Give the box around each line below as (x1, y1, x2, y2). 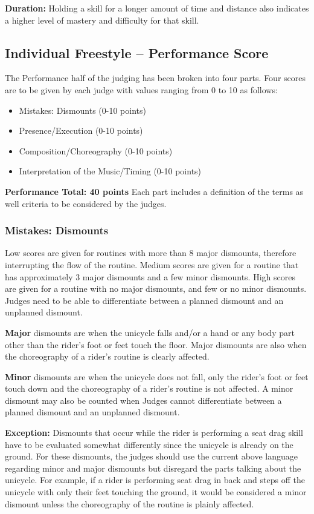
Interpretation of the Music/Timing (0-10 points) (19, 165, 202, 177)
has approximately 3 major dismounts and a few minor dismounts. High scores (5, 270, 295, 283)
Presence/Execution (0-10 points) (19, 124, 143, 137)
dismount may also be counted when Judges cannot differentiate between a (5, 394, 282, 406)
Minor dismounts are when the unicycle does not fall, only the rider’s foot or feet (5, 370, 309, 383)
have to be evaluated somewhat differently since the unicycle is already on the (5, 438, 293, 450)
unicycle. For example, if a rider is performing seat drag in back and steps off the (5, 473, 305, 486)
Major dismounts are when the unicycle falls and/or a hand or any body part (5, 326, 295, 338)
